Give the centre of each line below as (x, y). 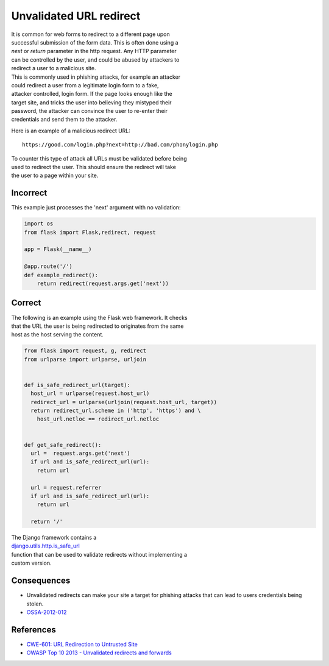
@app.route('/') (48, 266)
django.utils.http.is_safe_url (46, 546)
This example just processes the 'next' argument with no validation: (96, 208)
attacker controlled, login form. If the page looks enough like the (92, 94)
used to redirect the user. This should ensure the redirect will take (94, 167)
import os (39, 224)
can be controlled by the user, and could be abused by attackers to (95, 60)
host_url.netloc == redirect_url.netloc (98, 419)
